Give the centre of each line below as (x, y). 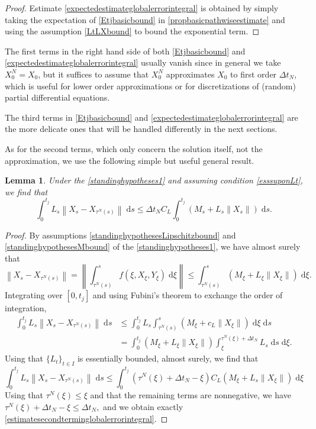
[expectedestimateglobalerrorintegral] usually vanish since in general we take (143, 62)
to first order (254, 74)
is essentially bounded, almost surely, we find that (168, 358)
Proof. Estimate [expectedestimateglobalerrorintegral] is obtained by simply (142, 8)
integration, (26, 308)
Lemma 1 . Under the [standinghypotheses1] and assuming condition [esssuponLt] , (154, 180)
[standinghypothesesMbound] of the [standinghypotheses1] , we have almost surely (153, 246)
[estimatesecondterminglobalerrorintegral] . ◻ (86, 418)
